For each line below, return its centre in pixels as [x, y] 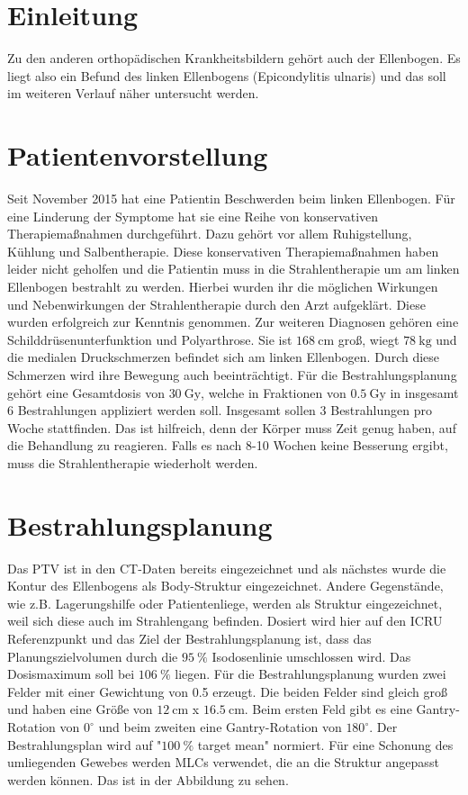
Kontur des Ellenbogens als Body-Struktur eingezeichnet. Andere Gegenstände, [225, 586]
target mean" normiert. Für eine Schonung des [325, 744]
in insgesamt [424, 392]
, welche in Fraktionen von [274, 392]
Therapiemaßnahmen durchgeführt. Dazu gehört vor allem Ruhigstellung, [210, 234]
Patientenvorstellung [138, 155]
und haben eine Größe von [80, 709]
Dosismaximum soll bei [71, 674]
